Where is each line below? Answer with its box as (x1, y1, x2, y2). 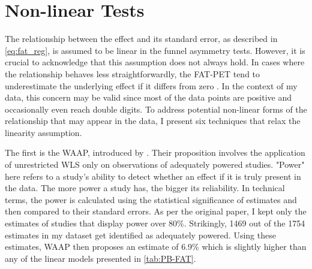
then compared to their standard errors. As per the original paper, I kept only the (5, 205, 307, 217)
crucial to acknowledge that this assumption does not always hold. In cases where (5, 56, 305, 68)
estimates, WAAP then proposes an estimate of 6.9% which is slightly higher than (5, 240, 307, 253)
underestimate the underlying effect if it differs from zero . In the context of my (5, 79, 298, 92)
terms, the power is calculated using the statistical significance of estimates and (5, 193, 297, 205)
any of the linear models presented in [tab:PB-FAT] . (5, 252, 196, 264)
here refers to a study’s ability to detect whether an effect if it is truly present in (5, 170, 301, 182)
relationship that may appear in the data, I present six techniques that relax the (5, 114, 301, 127)
